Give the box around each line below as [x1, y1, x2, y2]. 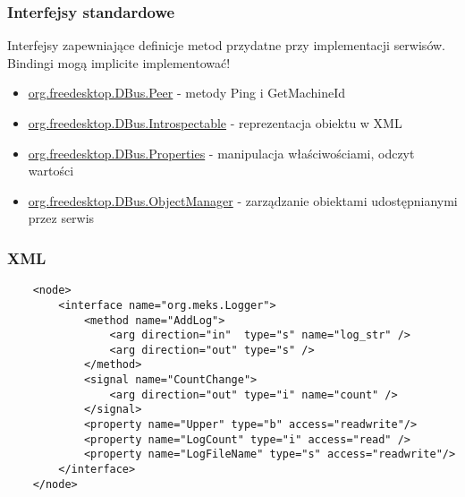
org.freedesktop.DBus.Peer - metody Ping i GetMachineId [28, 83, 346, 102]
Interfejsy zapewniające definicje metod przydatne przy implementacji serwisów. [7, 36, 445, 55]
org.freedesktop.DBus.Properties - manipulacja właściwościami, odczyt [28, 143, 415, 162]
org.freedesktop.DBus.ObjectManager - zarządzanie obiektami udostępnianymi [28, 191, 458, 210]
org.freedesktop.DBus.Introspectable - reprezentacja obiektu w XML [28, 114, 402, 132]
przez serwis [28, 209, 95, 227]
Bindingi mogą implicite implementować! [7, 53, 231, 72]
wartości [28, 161, 74, 180]
